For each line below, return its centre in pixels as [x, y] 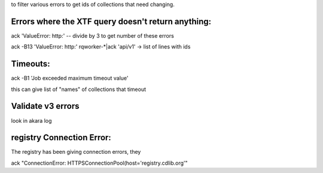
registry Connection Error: [61, 138]
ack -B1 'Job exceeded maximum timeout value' [70, 78]
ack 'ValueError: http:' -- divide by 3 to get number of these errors [93, 35]
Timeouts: [31, 64]
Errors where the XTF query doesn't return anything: [111, 21]
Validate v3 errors [45, 106]
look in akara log [31, 120]
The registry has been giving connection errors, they [76, 152]
